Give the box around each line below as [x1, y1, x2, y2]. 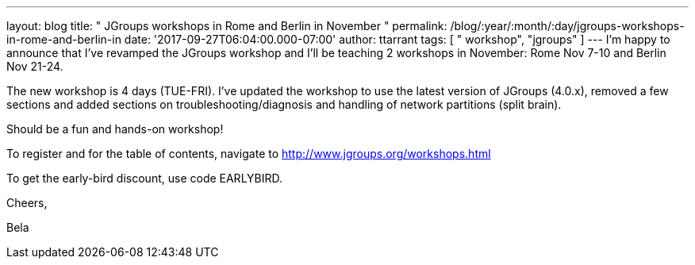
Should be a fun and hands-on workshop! [6, 122, 224, 136]
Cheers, [6, 196, 48, 209]
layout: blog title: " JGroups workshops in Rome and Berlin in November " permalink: [6, 19, 447, 33]
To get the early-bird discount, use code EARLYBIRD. [6, 171, 283, 185]
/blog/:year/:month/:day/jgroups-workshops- [450, 19, 685, 33]
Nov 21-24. [6, 60, 63, 73]
